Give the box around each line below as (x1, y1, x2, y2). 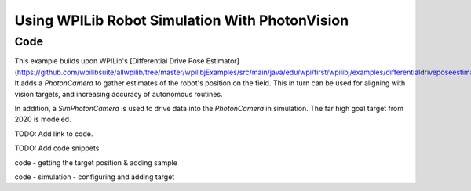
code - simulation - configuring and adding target (14, 172, 175, 182)
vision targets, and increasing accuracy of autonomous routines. (14, 89, 223, 99)
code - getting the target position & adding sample (14, 157, 178, 168)
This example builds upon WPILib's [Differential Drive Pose (14, 56, 205, 66)
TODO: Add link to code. (14, 129, 93, 139)
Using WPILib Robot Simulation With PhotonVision (14, 12, 349, 29)
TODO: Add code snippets (14, 143, 100, 153)
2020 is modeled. (14, 114, 71, 124)
